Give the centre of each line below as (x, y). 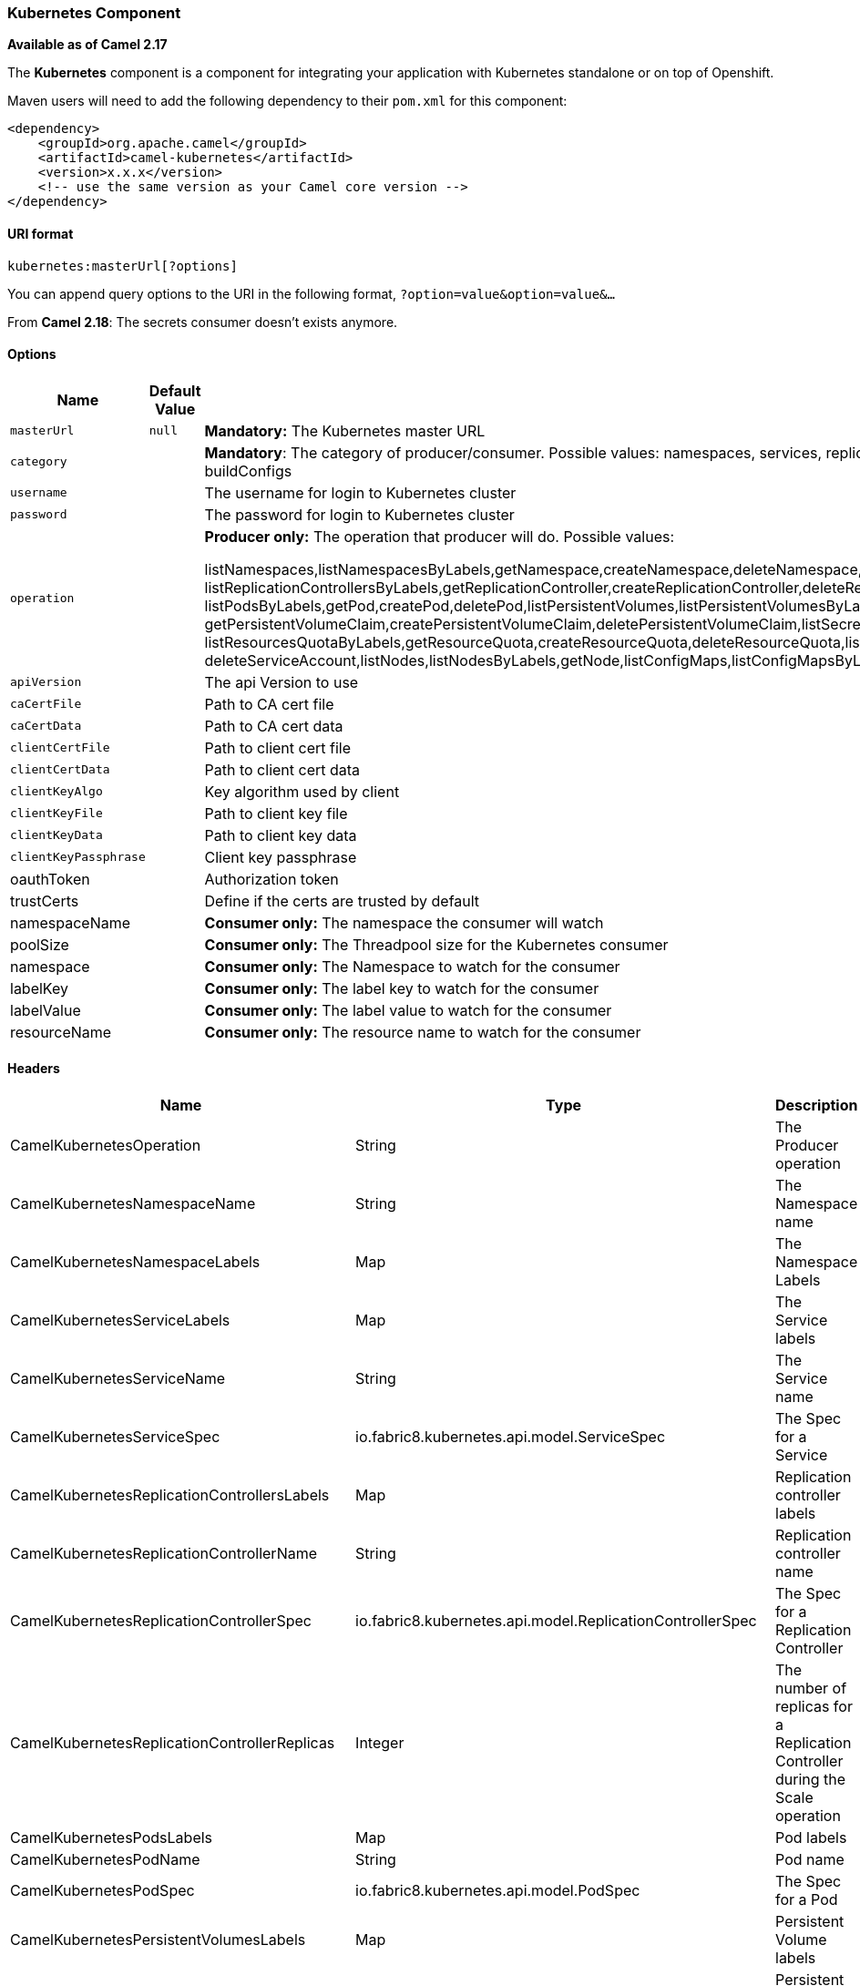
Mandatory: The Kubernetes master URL (345, 430)
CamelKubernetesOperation (106, 1146)
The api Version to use (282, 682)
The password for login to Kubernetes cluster (359, 514)
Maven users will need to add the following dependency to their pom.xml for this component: (287, 101)
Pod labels (811, 1838)
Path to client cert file (277, 747)
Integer (380, 1743)
